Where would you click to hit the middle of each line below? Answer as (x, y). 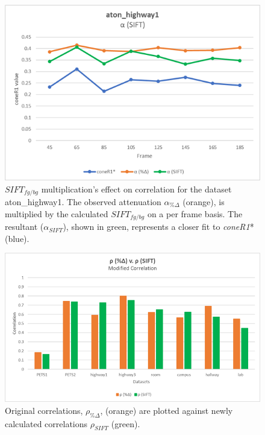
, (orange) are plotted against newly (167, 410)
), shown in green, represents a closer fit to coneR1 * (158, 227)
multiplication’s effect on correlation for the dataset (136, 189)
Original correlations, (44, 410)
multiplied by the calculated (57, 213)
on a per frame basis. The (195, 213)
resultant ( (24, 227)
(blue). (17, 238)
